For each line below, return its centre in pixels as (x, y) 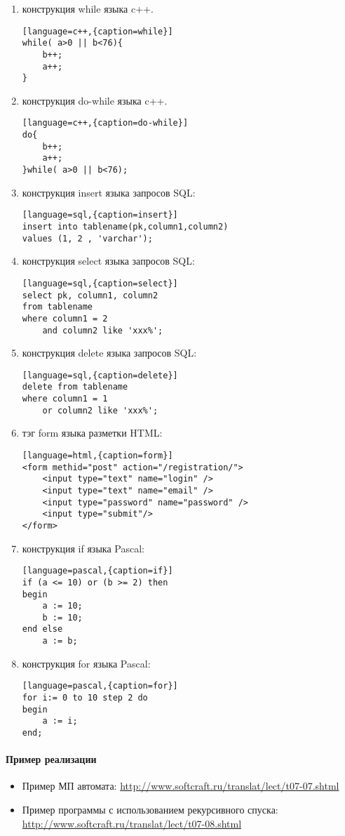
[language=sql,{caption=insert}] (100, 215)
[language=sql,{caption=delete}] (100, 375)
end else (42, 629)
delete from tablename (75, 387)
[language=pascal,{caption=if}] (97, 571)
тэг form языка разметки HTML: (92, 433)
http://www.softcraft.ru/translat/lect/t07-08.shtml (132, 823)
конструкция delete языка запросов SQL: (109, 353)
